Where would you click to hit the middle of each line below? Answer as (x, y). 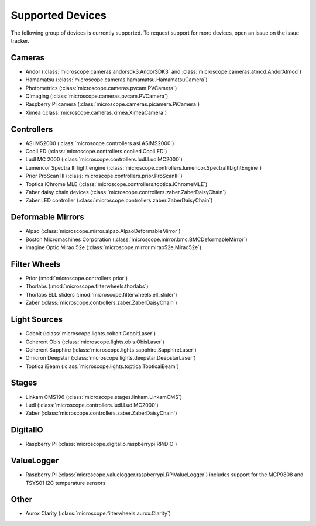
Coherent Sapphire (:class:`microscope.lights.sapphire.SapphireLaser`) (111, 350)
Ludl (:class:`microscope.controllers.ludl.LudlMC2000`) (92, 405)
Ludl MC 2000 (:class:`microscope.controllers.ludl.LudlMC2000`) (104, 159)
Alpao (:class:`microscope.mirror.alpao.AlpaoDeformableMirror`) (103, 231)
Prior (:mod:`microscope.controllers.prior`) (77, 279)
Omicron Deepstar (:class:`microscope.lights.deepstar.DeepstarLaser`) (111, 358)
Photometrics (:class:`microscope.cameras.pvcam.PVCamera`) (101, 88)
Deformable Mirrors (48, 217)
